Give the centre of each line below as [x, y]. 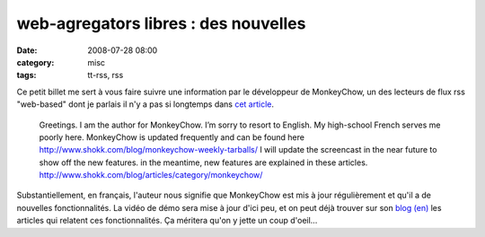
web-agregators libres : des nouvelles [161, 23]
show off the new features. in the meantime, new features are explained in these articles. [203, 162]
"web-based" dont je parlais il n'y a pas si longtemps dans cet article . [145, 104]
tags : [26, 75]
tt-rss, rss [106, 75]
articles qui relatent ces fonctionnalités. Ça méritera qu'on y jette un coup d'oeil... [167, 221]
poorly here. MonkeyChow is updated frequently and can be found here [172, 137]
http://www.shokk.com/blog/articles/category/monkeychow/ [151, 175]
